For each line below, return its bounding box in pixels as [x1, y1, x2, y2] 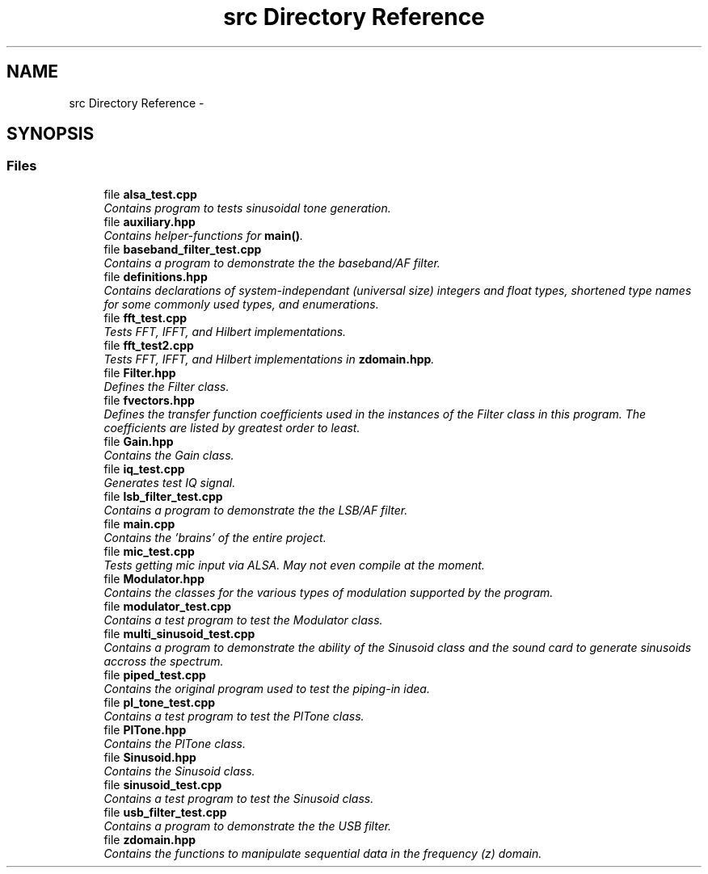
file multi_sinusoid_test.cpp [103, 626, 255, 641]
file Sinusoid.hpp [103, 750, 196, 764]
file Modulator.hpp [103, 571, 204, 586]
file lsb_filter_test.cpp [103, 489, 223, 503]
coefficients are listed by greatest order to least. [103, 420, 360, 435]
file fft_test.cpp [103, 310, 188, 325]
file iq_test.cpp [103, 461, 185, 476]
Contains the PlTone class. [103, 736, 246, 750]
